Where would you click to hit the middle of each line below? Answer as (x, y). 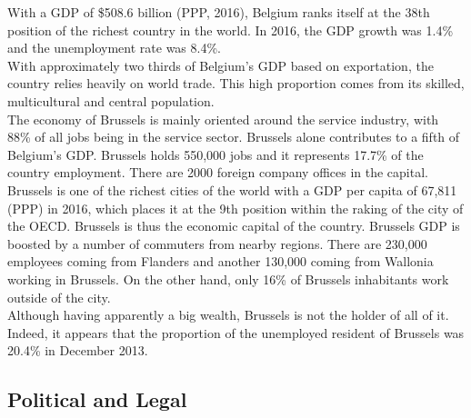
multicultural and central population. (111, 100)
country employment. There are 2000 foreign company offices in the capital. (218, 172)
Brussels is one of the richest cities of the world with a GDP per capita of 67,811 (232, 189)
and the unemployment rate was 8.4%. (114, 48)
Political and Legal (97, 399)
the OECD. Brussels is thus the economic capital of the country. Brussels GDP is (234, 226)
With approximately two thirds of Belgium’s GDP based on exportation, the (220, 65)
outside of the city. (59, 297)
